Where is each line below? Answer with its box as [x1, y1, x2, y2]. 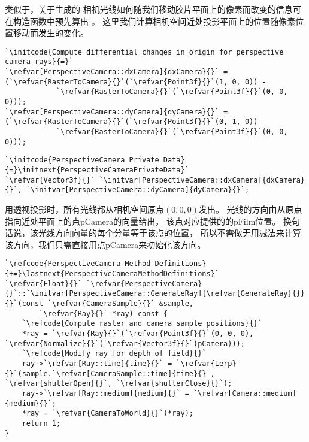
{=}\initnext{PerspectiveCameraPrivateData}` [5, 166, 189, 174]
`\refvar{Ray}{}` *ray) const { [39, 309, 168, 318]
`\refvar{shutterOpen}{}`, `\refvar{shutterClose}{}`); [5, 379, 232, 388]
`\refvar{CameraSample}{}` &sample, [47, 299, 193, 308]
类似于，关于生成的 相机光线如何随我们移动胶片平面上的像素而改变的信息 [5, 3, 293, 15]
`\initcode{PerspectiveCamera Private [5, 156, 159, 165]
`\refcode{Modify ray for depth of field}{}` [22, 349, 207, 358]
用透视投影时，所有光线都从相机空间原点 [5, 202, 164, 215]
